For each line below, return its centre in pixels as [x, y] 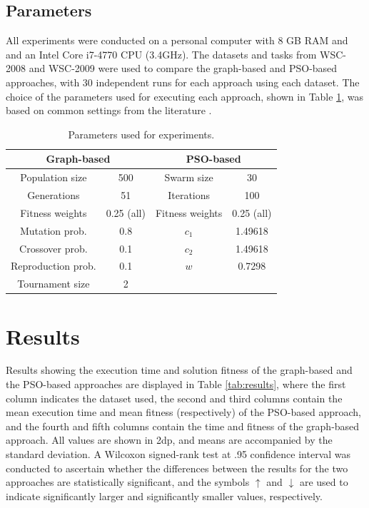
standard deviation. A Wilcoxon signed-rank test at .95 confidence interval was [178, 454]
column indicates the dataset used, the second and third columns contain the [174, 398]
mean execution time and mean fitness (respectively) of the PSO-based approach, [183, 412]
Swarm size [189, 177]
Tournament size [54, 284]
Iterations [189, 195]
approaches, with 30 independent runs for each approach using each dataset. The [183, 82]
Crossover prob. [54, 248]
